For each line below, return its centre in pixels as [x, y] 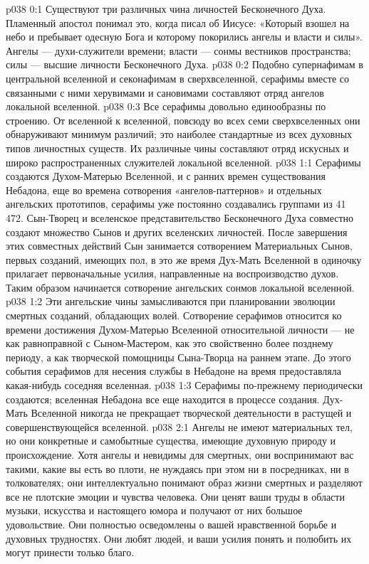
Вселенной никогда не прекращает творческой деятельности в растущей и [191, 413]
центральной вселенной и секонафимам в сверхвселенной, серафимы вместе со [178, 78]
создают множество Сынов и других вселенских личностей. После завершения [177, 232]
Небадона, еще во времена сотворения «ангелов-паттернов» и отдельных [164, 190]
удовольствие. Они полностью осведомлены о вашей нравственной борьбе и [171, 524]
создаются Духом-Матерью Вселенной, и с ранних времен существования [166, 176]
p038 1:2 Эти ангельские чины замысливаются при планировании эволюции [171, 301]
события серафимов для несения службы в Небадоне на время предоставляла [173, 371]
